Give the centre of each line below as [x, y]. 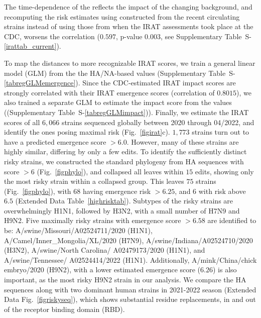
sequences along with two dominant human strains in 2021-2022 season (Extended [130, 289]
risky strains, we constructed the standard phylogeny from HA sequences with [124, 161]
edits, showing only [224, 171]
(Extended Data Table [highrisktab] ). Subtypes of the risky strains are [124, 201]
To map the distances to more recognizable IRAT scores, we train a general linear [130, 63]
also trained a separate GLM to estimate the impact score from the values [118, 102]
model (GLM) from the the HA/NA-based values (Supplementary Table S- [120, 73]
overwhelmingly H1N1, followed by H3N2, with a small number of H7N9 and [122, 210]
